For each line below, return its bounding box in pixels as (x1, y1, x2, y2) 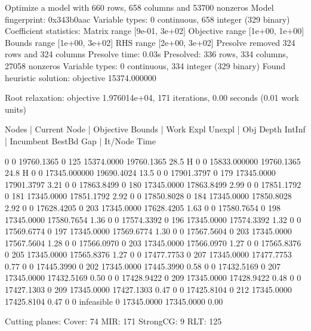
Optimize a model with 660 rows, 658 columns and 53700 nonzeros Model (5, 1, 274, 13)
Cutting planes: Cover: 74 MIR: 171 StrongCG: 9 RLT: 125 (5, 315, 222, 327)
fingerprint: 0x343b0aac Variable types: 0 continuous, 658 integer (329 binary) (5, 13, 290, 25)
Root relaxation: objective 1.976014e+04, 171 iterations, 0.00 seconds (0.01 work (5, 91, 299, 104)
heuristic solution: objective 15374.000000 (5, 71, 156, 83)
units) (5, 103, 26, 115)
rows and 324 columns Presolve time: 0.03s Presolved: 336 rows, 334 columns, (5, 48, 288, 60)
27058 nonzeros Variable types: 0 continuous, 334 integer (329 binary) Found (5, 59, 286, 72)
